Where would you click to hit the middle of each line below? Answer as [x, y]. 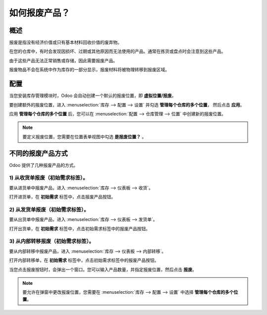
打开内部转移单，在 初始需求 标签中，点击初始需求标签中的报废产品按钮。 [84, 261]
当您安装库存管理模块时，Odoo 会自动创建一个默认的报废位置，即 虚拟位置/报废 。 [93, 96]
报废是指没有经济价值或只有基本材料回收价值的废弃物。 [66, 43]
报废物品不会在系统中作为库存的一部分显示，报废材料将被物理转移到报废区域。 [89, 70]
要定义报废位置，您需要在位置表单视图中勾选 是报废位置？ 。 [84, 137]
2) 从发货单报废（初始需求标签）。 [49, 210]
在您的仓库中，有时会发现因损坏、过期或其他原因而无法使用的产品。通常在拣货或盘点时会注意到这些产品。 [117, 52]
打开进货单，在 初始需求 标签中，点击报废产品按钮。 [62, 197]
